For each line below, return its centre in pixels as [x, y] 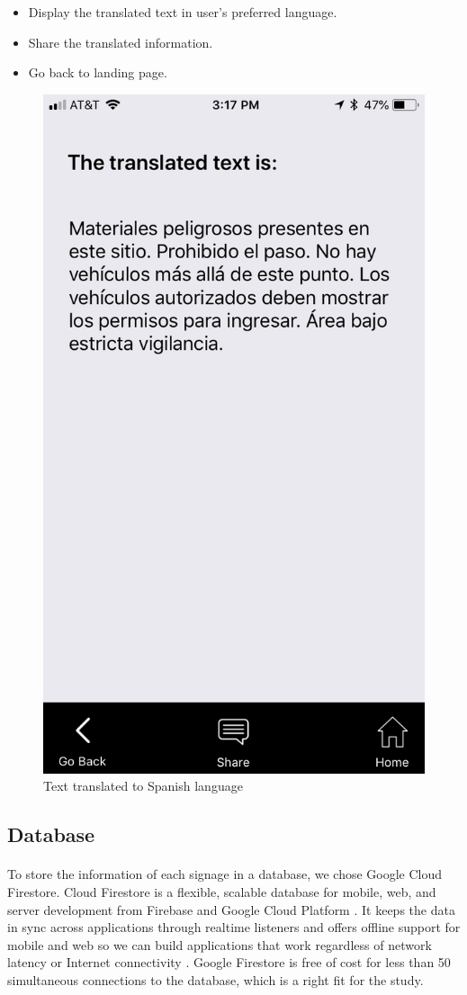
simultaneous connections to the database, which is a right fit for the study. [216, 979]
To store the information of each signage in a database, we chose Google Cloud [225, 874]
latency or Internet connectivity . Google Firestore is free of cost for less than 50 [229, 962]
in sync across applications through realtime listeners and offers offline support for [234, 927]
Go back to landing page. [98, 72]
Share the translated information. [121, 42]
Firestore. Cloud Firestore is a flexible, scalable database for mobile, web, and [222, 892]
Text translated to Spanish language [143, 786]
